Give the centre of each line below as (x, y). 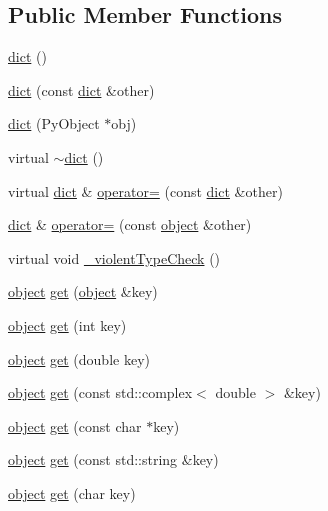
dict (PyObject (54, 123)
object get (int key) (67, 324)
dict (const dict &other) (81, 89)
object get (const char (75, 425)
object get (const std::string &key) (113, 459)
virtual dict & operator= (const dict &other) (145, 190)
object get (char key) (72, 492)
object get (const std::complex (100, 392)
